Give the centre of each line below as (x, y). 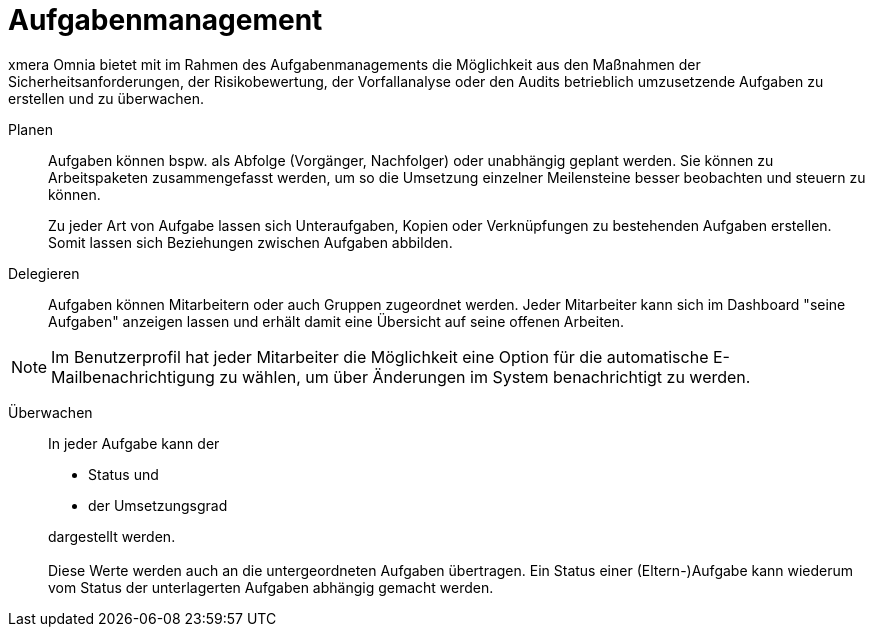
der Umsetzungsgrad (158, 505)
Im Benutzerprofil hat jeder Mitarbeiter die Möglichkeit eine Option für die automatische (380, 356)
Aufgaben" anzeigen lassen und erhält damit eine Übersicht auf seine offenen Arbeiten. (336, 321)
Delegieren (44, 273)
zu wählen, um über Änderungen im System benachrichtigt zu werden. (485, 376)
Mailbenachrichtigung (133, 376)
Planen (30, 129)
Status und (123, 474)
